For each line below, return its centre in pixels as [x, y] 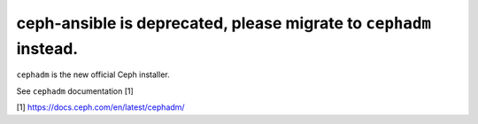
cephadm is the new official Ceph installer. [93, 74]
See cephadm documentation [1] [75, 91]
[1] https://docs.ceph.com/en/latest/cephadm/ [100, 107]
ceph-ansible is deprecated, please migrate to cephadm [224, 23]
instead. [47, 48]
